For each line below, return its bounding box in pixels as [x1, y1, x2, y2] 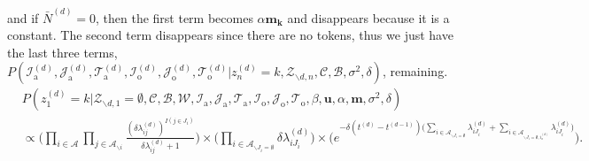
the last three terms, [7, 42, 118, 61]
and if [7, 8, 39, 27]
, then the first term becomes [96, 8, 253, 27]
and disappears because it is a [287, 8, 450, 27]
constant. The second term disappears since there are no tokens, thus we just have [7, 26, 453, 44]
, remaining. [382, 62, 448, 80]
